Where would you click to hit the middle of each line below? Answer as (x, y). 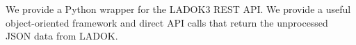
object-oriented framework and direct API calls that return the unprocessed (167, 22)
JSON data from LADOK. (62, 36)
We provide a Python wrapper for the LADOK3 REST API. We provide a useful (178, 9)
